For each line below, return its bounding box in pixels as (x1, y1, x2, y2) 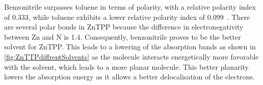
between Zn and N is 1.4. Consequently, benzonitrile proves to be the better (4, 31, 241, 42)
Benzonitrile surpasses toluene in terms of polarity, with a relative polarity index (4, 2, 256, 12)
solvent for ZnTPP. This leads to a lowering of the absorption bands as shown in (4, 41, 256, 52)
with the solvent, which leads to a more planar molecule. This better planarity (4, 61, 249, 72)
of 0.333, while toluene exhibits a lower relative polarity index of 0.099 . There (4, 11, 250, 22)
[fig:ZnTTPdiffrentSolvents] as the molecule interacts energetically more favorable (4, 51, 259, 62)
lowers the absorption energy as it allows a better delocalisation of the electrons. (4, 71, 255, 82)
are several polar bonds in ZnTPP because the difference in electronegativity (4, 21, 244, 32)
